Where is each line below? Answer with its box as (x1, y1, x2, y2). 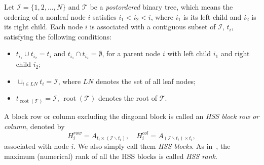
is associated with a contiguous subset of (90, 21, 216, 32)
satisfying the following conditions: (4, 31, 111, 42)
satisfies (92, 11, 117, 22)
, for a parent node (102, 48, 161, 59)
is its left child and (183, 11, 242, 22)
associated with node (4, 141, 69, 151)
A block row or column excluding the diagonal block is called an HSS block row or (4, 110, 259, 121)
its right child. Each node (4, 21, 83, 32)
